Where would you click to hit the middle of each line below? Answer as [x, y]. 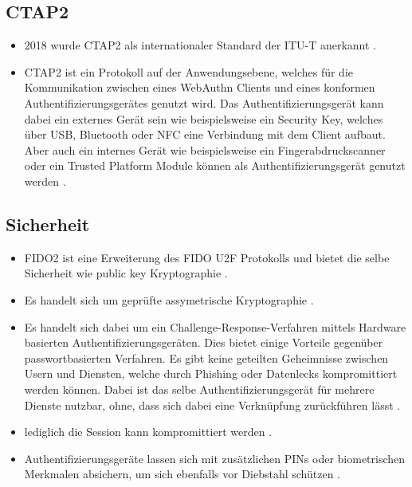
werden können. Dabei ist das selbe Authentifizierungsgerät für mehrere [199, 389]
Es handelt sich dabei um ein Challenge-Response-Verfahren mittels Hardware [215, 326]
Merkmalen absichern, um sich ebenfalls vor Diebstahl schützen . [182, 474]
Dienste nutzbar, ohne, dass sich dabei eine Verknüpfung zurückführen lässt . [212, 405]
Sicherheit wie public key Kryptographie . [126, 273]
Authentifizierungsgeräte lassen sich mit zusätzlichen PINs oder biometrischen [215, 458]
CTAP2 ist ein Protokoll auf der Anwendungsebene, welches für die [188, 71]
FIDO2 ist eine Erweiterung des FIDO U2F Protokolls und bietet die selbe [207, 257]
